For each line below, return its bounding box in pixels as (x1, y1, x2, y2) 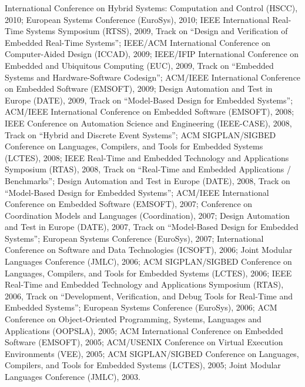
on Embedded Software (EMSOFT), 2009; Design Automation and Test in (5, 82, 273, 95)
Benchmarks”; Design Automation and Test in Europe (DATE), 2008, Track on (5, 174, 290, 186)
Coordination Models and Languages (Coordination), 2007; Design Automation (5, 209, 290, 221)
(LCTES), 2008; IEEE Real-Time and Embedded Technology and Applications (5, 151, 289, 164)
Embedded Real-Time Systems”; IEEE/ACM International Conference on (5, 36, 270, 48)
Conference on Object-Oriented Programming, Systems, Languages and (5, 313, 262, 325)
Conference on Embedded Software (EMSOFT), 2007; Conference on (5, 198, 253, 210)
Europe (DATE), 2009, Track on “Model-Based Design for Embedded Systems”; (5, 94, 293, 106)
